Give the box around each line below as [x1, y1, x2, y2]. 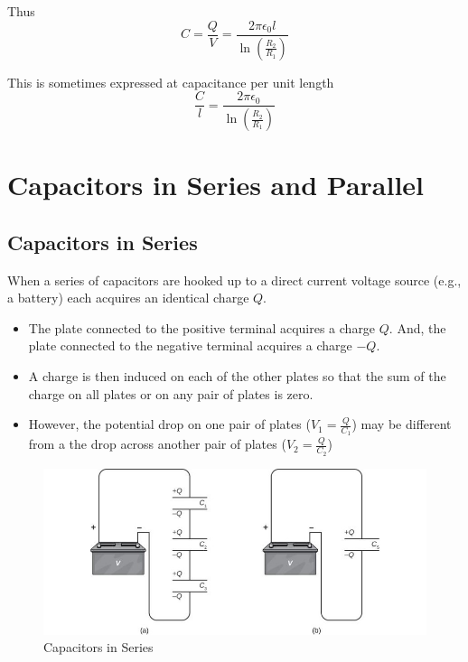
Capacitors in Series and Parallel [7, 166, 425, 203]
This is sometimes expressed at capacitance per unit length [7, 72, 334, 91]
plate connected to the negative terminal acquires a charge [28, 336, 352, 355]
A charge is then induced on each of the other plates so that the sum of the [28, 366, 446, 385]
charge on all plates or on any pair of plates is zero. [28, 384, 314, 403]
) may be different [351, 415, 452, 434]
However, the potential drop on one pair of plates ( [28, 415, 311, 434]
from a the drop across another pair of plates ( [28, 434, 286, 453]
